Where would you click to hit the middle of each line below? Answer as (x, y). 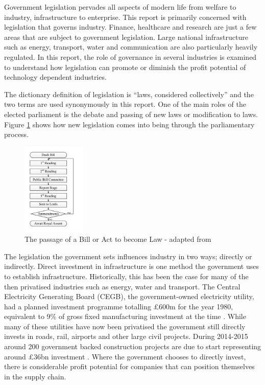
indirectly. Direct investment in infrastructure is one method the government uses (131, 266)
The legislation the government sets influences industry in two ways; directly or (128, 256)
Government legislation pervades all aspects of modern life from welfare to (120, 7)
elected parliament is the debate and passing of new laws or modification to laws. (131, 114)
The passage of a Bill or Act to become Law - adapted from (118, 239)
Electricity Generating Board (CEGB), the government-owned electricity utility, (129, 296)
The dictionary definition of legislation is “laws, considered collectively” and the (129, 94)
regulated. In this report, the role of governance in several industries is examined (130, 56)
